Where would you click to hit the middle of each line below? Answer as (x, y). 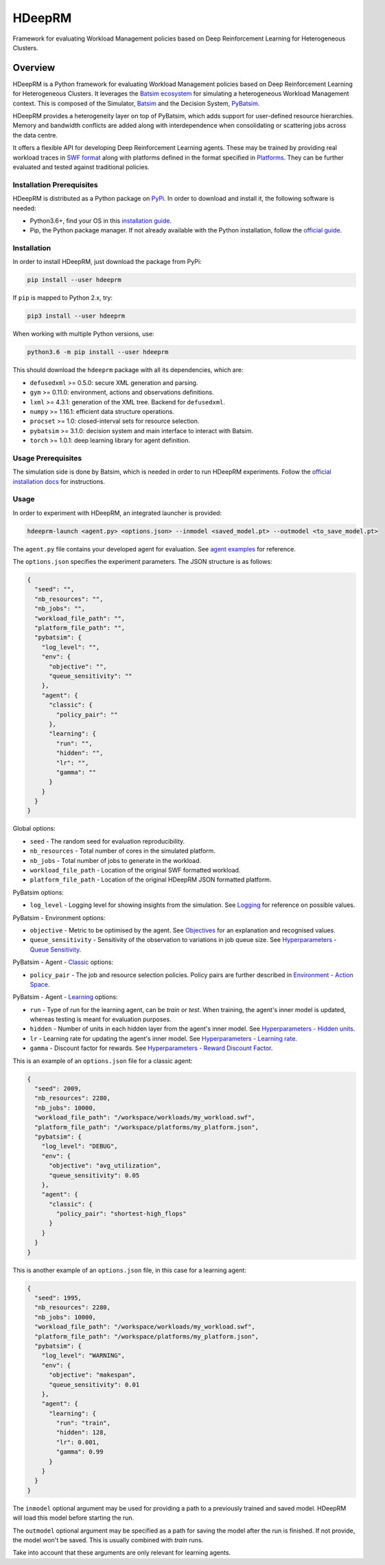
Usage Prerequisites (47, 458)
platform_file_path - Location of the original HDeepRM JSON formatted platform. (151, 879)
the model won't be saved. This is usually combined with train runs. (108, 1540)
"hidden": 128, (82, 1433)
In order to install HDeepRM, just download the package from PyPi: (107, 262)
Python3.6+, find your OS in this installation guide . (101, 221)
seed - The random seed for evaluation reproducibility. (107, 841)
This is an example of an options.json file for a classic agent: (103, 1061)
